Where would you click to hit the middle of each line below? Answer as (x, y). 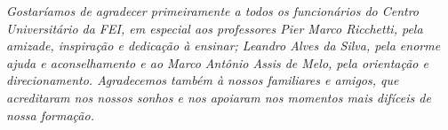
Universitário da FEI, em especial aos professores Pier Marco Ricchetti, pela (215, 28)
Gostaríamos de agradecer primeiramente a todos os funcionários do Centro (213, 11)
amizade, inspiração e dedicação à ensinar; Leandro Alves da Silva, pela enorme (224, 46)
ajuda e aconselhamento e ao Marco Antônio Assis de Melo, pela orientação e (217, 62)
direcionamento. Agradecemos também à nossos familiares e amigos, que (203, 80)
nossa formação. (50, 115)
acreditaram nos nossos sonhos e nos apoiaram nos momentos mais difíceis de (219, 97)
